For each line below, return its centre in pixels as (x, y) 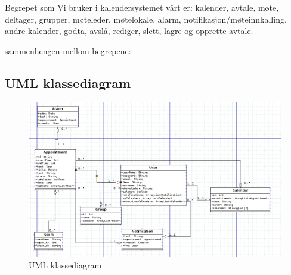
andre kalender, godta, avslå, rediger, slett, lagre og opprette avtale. (129, 31)
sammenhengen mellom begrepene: (68, 50)
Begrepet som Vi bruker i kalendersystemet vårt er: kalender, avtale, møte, (142, 7)
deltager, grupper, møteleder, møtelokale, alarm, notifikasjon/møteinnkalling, (146, 19)
